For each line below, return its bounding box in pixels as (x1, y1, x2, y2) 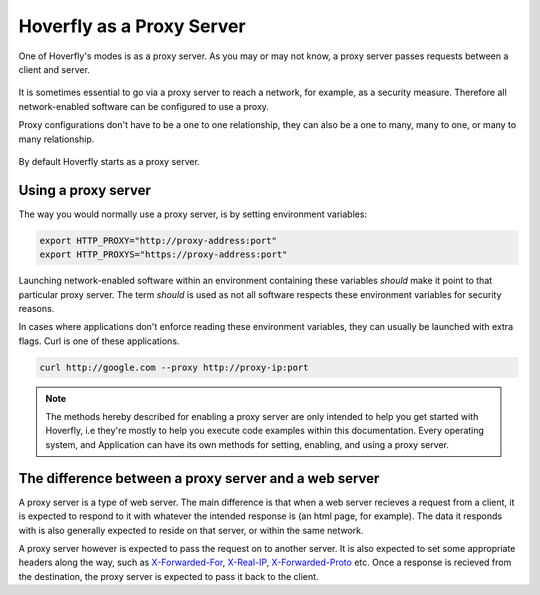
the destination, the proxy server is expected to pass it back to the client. (18, 570, 319, 582)
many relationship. (18, 133, 95, 145)
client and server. (18, 63, 90, 75)
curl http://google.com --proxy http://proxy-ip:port (39, 361, 309, 373)
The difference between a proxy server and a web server (18, 470, 380, 487)
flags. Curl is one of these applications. (18, 335, 180, 347)
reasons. (18, 302, 55, 314)
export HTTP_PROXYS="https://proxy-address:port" (39, 249, 288, 260)
